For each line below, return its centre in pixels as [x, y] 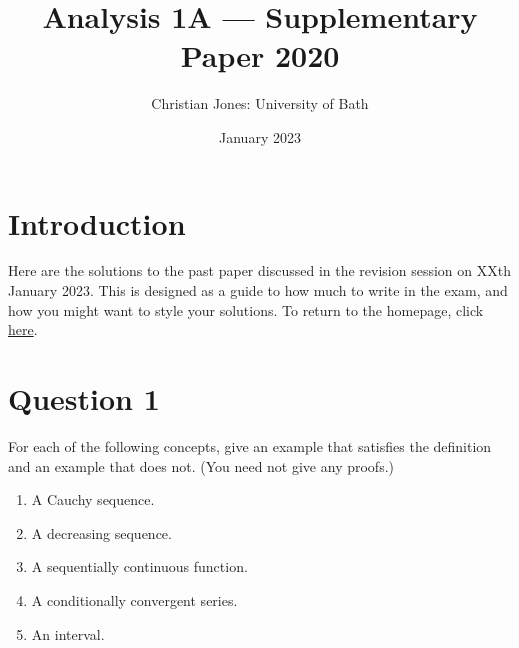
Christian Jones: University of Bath [260, 103]
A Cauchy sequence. [93, 499]
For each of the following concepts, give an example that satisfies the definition [250, 445]
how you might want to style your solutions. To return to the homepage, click [246, 309]
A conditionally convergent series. [134, 599]
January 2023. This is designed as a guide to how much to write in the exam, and [258, 290]
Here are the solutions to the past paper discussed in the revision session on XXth [259, 270]
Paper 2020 [260, 55]
